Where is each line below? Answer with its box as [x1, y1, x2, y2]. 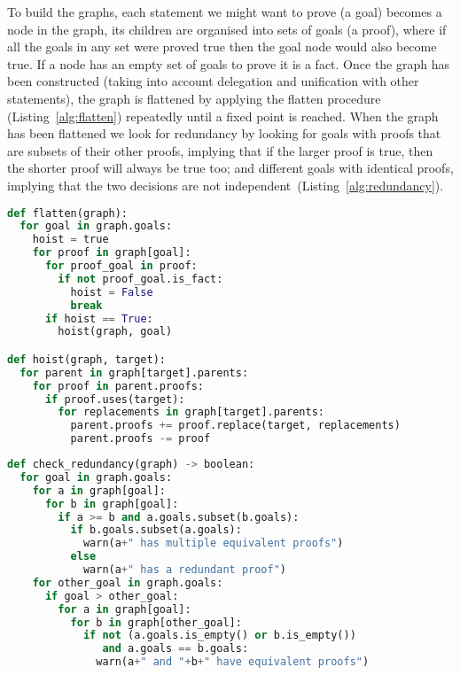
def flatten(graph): [7, 206, 129, 220]
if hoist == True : [44, 312, 153, 325]
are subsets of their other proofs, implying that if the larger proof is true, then [7, 141, 433, 159]
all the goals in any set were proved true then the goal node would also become [7, 37, 437, 56]
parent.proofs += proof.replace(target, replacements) [70, 419, 401, 432]
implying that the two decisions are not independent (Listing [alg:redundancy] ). [7, 175, 444, 194]
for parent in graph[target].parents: [19, 366, 249, 379]
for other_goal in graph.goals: [32, 576, 223, 589]
